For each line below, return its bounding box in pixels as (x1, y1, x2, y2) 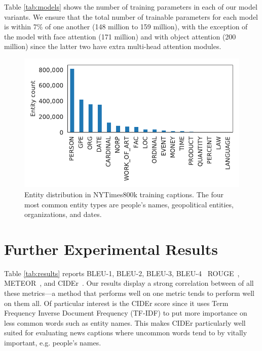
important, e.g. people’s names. (4, 337, 101, 348)
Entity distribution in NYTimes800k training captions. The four (24, 189, 223, 199)
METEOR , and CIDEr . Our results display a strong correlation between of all (4, 278, 254, 288)
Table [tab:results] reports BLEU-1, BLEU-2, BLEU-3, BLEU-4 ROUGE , (4, 268, 240, 278)
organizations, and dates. (24, 209, 102, 220)
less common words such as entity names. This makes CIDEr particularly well (4, 317, 246, 328)
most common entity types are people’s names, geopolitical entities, (24, 199, 234, 209)
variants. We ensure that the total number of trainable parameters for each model (4, 11, 258, 22)
